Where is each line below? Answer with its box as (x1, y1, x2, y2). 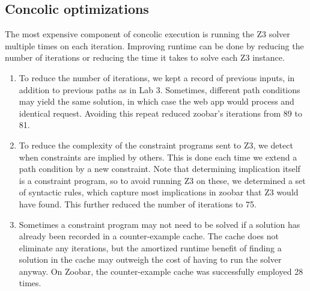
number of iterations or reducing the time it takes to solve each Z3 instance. (5, 51, 285, 64)
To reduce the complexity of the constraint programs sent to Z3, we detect (19, 138, 293, 151)
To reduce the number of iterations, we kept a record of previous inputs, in (19, 71, 295, 84)
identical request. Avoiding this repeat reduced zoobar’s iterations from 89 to (19, 106, 302, 119)
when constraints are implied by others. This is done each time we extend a (19, 150, 297, 163)
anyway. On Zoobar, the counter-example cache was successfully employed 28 (19, 265, 303, 277)
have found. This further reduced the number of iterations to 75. (19, 197, 257, 210)
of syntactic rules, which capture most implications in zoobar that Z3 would (19, 186, 299, 198)
